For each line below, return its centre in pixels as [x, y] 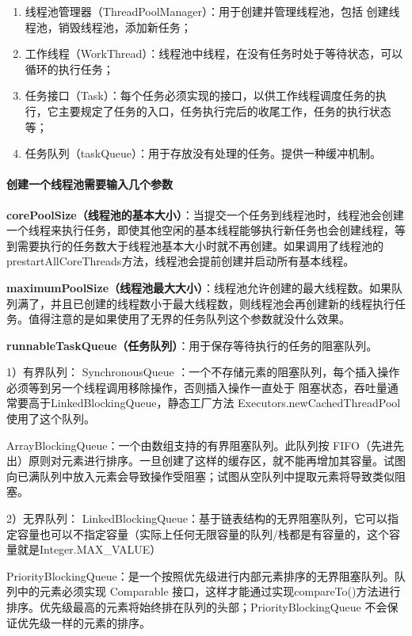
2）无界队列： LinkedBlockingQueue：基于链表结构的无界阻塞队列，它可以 [197, 518]
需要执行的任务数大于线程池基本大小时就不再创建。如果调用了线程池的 [200, 245]
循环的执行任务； [69, 69]
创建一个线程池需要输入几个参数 [90, 184]
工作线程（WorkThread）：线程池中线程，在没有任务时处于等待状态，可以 [214, 53]
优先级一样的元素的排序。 [84, 622]
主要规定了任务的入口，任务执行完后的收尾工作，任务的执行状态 [225, 110]
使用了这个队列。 [51, 419]
